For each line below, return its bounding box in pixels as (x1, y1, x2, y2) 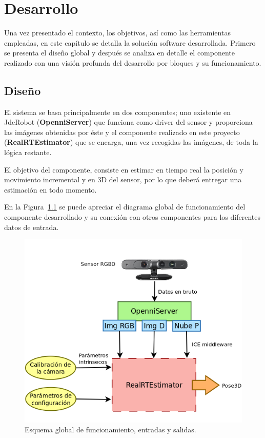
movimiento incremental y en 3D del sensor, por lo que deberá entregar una (4, 174, 242, 185)
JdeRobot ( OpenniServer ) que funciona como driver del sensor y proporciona (4, 117, 253, 127)
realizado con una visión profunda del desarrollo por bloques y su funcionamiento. (4, 57, 261, 68)
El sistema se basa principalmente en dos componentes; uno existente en (4, 106, 231, 117)
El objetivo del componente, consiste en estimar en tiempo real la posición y (4, 164, 243, 175)
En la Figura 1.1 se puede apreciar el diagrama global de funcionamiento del (4, 201, 246, 212)
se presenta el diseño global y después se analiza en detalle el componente (4, 47, 235, 58)
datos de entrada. (4, 221, 59, 232)
